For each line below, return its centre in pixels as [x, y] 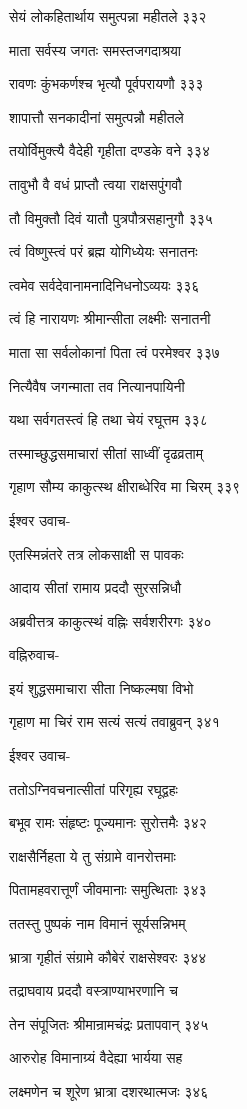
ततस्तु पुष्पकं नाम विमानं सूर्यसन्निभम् [97, 923]
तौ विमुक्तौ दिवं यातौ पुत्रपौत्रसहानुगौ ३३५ [111, 217]
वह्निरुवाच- [34, 654]
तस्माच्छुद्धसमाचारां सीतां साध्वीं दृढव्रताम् [106, 452]
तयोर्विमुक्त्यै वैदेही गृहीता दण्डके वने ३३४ [109, 150]
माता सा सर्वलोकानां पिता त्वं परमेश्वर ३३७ [114, 351]
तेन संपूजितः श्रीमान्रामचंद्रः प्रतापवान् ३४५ [109, 1023]
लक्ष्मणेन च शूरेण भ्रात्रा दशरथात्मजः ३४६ [109, 1091]
